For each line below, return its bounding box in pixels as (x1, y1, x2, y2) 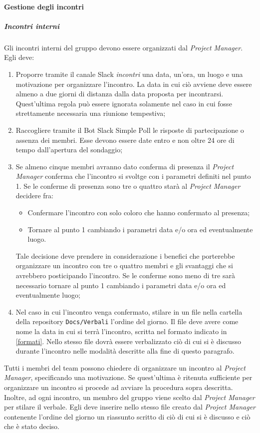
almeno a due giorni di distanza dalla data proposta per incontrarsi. (15, 88, 224, 99)
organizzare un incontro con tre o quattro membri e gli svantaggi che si (15, 260, 233, 271)
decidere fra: (15, 190, 53, 201)
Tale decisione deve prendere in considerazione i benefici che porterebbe (15, 250, 235, 261)
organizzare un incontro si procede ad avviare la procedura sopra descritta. (4, 382, 233, 393)
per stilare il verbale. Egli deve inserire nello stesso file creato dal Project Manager (4, 402, 256, 412)
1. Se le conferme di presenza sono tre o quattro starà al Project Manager (15, 180, 241, 191)
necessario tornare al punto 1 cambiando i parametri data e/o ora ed (15, 280, 226, 290)
